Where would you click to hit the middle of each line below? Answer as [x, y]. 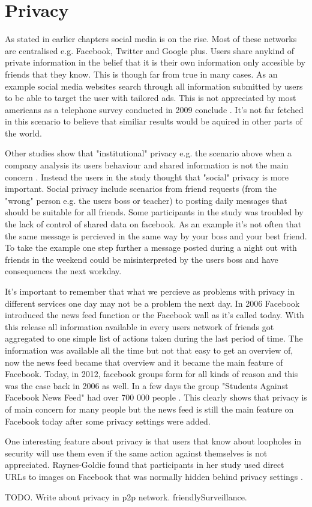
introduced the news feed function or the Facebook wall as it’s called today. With [154, 315]
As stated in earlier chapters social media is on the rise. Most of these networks [151, 39]
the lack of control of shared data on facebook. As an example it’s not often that [153, 224]
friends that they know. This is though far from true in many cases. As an [141, 74]
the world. [23, 133]
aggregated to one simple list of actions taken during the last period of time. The [154, 338]
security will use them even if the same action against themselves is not [136, 453]
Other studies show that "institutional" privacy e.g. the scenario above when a [148, 153]
